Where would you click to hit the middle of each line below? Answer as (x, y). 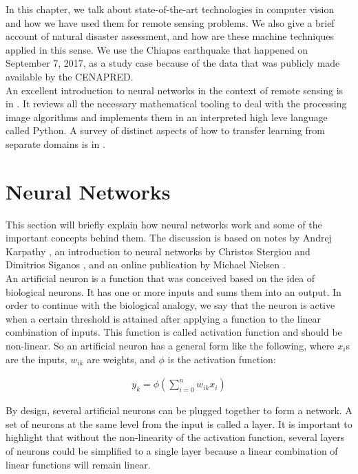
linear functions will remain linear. (78, 464)
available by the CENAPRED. (70, 76)
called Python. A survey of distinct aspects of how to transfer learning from (165, 130)
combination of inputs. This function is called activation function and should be (174, 332)
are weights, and (121, 359)
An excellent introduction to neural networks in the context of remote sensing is (175, 90)
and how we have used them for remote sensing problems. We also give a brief (170, 22)
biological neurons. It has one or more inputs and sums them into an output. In (173, 291)
